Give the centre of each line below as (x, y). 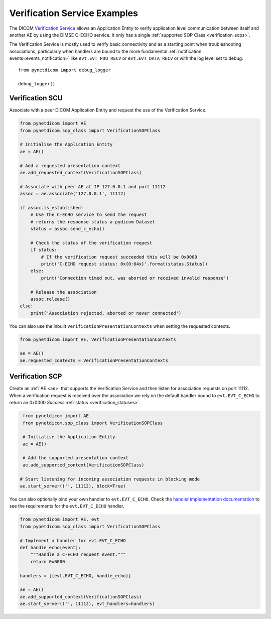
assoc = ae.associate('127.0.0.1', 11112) (73, 194)
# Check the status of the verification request (91, 243)
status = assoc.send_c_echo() (67, 229)
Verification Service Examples (74, 13)
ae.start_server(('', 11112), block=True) (73, 486)
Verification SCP (36, 377)
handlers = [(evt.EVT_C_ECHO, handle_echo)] (76, 576)
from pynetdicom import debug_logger (65, 70)
